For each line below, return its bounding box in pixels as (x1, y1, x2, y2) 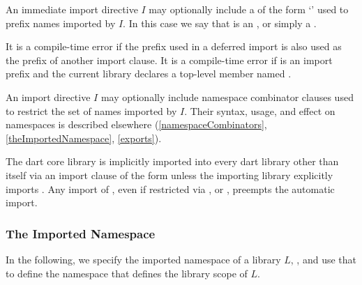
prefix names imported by (6, 15, 116, 30)
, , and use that (290, 252, 357, 266)
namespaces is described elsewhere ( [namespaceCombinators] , (6, 117, 267, 132)
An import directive (6, 89, 91, 104)
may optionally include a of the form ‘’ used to (149, 2, 349, 16)
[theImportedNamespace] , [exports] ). (6, 130, 162, 145)
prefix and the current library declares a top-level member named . (6, 66, 292, 81)
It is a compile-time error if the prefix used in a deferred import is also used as (6, 39, 342, 54)
